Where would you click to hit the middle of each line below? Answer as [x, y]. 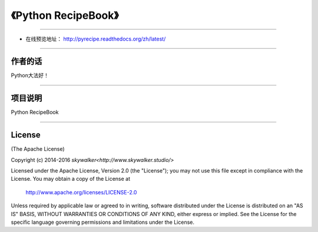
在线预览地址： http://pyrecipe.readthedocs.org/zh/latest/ [96, 39]
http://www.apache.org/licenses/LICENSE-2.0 [81, 192]
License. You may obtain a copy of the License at [71, 179]
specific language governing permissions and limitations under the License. [102, 222]
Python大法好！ [30, 75]
